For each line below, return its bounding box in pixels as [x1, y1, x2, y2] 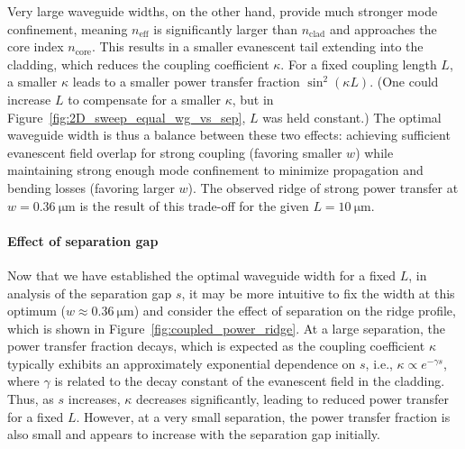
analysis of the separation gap [7, 283, 172, 302]
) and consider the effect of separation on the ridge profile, [133, 301, 456, 320]
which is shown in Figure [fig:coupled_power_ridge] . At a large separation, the [7, 318, 446, 337]
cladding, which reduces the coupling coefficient [7, 54, 269, 73]
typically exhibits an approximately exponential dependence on [7, 353, 356, 372]
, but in [232, 89, 274, 108]
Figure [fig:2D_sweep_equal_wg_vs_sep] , [7, 107, 246, 126]
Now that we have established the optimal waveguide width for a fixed [7, 265, 397, 284]
